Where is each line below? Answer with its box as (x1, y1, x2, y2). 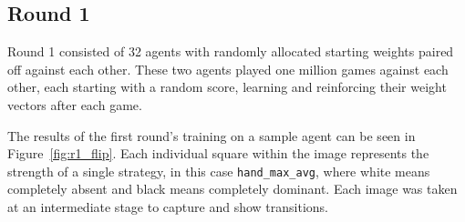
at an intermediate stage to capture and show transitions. (7, 197, 328, 217)
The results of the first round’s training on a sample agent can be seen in (7, 126, 416, 145)
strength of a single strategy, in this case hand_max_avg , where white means (7, 161, 430, 180)
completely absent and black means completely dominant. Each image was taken (7, 179, 458, 198)
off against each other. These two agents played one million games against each (7, 59, 449, 78)
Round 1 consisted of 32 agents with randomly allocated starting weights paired (7, 42, 454, 61)
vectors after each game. (7, 95, 142, 114)
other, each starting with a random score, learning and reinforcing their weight (7, 77, 447, 96)
